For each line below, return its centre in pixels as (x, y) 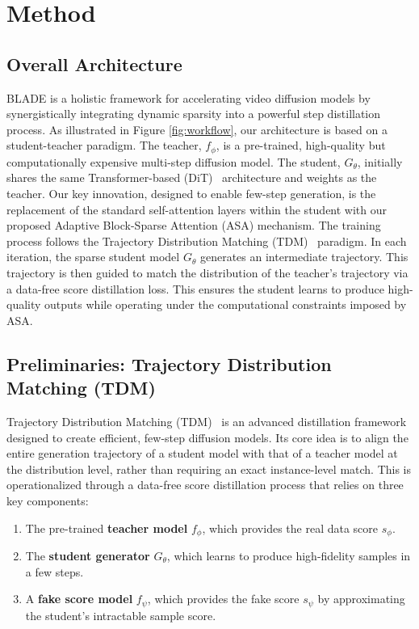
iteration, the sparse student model (93, 257)
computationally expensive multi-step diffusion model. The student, (174, 161)
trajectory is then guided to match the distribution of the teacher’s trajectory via (207, 272)
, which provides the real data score (290, 528)
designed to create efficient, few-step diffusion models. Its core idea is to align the (207, 437)
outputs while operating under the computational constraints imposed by (226, 304)
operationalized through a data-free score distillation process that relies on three (205, 485)
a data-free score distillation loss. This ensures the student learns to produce (195, 288)
